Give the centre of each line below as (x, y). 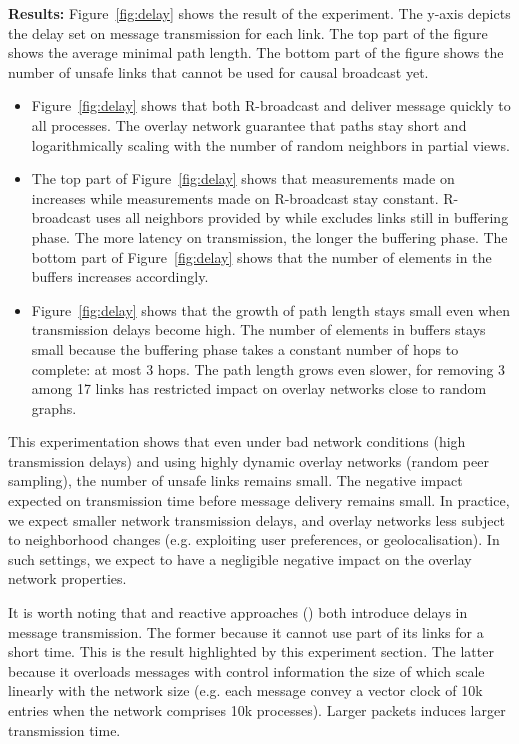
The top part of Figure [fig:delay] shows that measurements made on (243, 178)
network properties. (67, 578)
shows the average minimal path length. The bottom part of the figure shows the (256, 52)
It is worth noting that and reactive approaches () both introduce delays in (238, 612)
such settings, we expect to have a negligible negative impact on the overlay (240, 558)
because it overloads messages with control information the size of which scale (246, 670)
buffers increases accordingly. (120, 276)
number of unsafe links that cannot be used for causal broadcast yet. (218, 71)
